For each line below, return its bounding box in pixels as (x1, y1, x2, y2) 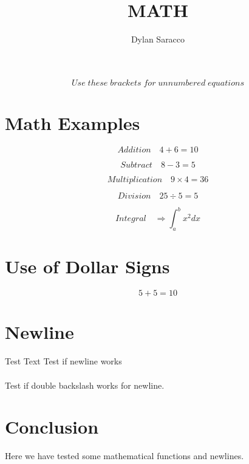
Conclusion (5, 414, 99, 439)
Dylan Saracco (131, 33, 185, 46)
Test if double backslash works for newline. (5, 378, 165, 391)
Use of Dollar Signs (5, 254, 170, 279)
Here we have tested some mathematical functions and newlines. (5, 449, 244, 462)
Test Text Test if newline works (5, 355, 122, 367)
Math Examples (5, 110, 140, 135)
